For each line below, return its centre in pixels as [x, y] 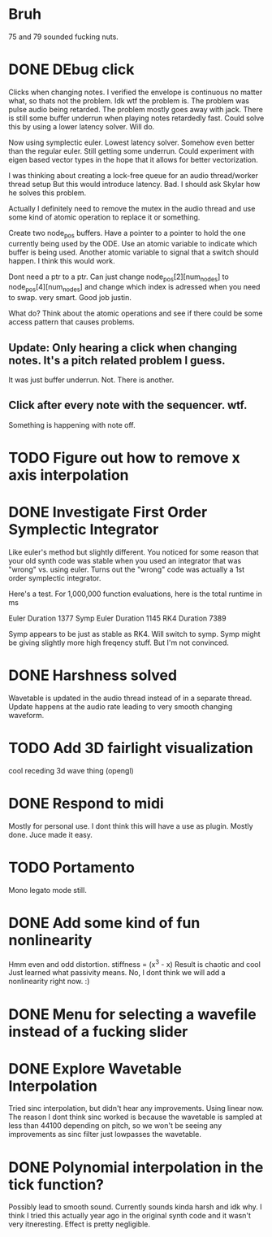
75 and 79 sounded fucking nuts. [64, 37]
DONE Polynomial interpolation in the [136, 1167]
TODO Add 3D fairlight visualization [131, 748]
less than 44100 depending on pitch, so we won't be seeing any [115, 1126]
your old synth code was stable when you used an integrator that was [125, 561]
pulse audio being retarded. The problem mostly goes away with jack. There [136, 109]
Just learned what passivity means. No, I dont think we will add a [117, 973]
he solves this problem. [47, 193]
